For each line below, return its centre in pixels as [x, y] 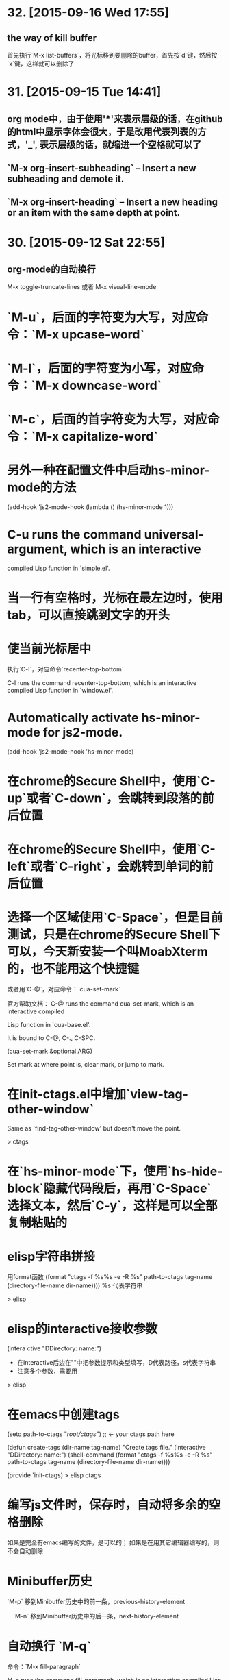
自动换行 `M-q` [49, 1646]
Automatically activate [73, 718]
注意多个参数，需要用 [47, 1371]
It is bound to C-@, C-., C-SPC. [51, 1038]
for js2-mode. [83, 733]
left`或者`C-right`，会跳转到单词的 [104, 866]
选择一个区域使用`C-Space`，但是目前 [115, 918]
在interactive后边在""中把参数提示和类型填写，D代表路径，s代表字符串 [116, 1363]
